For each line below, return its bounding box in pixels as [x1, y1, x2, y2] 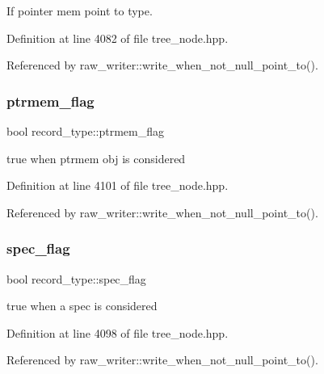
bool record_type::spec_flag [6, 270, 146, 287]
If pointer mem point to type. [6, 2, 153, 19]
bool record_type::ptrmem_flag [6, 123, 164, 139]
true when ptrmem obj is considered [6, 149, 186, 166]
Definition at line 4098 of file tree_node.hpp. [6, 324, 229, 341]
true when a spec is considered [6, 297, 158, 314]
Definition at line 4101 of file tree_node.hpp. [6, 177, 229, 194]
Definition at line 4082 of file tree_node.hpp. [6, 29, 229, 46]
